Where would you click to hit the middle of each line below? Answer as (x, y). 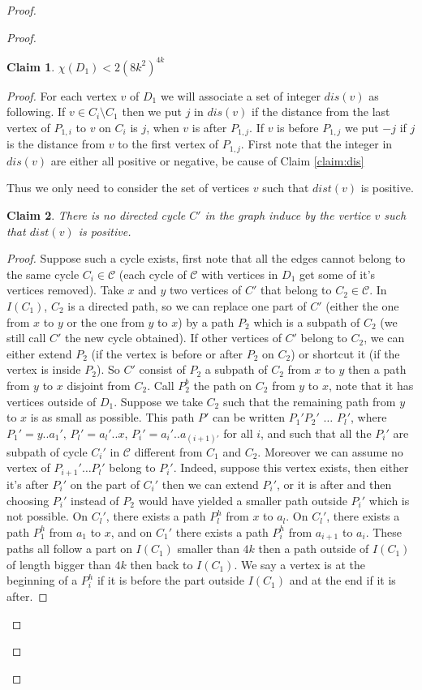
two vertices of (205, 290)
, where (369, 417)
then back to (161, 564)
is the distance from (56, 144)
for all (238, 433)
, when (163, 127)
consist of (162, 369)
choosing (28, 500)
